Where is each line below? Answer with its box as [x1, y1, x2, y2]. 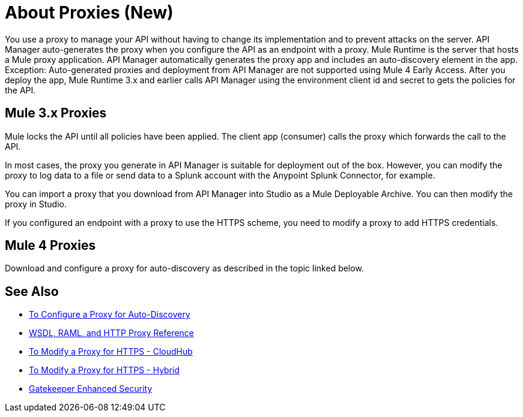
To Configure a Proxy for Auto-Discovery [29, 309, 190, 320]
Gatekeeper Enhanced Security [29, 383, 153, 394]
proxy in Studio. [5, 198, 67, 209]
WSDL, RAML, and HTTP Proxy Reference [29, 328, 195, 339]
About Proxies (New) [5, 2, 174, 23]
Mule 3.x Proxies [5, 105, 107, 121]
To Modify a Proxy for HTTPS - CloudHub [29, 346, 193, 357]
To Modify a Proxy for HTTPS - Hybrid [29, 365, 180, 376]
